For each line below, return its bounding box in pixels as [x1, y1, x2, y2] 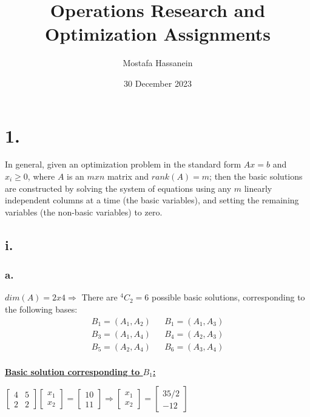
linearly [244, 181, 272, 194]
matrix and [107, 170, 149, 183]
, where [27, 170, 55, 183]
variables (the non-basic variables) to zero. [5, 205, 163, 218]
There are [81, 291, 118, 303]
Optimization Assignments [45, 21, 271, 46]
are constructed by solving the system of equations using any [5, 181, 232, 194]
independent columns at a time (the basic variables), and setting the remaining [5, 194, 299, 206]
